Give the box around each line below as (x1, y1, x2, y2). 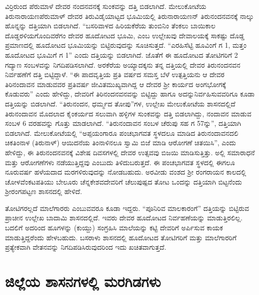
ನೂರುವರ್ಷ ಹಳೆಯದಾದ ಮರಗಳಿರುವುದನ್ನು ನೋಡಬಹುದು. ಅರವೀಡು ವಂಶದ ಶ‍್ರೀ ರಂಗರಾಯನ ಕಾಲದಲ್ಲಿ (5, 167, 247, 177)
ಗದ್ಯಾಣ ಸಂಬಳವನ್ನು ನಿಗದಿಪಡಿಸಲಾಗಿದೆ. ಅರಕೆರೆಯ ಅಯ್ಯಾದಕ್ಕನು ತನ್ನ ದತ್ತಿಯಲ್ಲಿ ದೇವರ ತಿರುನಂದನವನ (5, 59, 241, 70)
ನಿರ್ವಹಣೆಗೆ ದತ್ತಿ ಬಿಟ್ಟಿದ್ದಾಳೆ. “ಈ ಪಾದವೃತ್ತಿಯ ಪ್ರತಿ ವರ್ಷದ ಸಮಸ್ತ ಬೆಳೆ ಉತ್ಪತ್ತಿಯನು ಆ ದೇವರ (5, 69, 225, 80)
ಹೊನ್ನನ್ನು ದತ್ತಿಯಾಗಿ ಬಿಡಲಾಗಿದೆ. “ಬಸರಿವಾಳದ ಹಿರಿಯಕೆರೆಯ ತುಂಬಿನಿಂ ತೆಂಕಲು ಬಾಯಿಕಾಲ (5, 20, 216, 31)
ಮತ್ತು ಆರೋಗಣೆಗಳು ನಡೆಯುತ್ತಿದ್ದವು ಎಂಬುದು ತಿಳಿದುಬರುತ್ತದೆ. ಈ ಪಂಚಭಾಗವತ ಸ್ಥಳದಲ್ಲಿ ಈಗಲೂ (5, 157, 235, 167)
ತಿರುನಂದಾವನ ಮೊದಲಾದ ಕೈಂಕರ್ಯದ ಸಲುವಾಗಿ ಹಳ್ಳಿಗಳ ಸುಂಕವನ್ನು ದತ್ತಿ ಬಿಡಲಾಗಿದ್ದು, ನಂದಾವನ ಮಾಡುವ (5, 108, 252, 118)
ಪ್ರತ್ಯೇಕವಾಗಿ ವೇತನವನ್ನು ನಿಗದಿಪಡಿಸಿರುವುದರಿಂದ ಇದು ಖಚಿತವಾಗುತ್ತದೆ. (5, 242, 166, 252)
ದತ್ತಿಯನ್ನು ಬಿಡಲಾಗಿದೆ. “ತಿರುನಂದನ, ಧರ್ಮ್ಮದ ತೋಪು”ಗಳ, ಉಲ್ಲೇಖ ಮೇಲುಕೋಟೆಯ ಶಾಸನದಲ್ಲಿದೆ (5, 98, 236, 108)
